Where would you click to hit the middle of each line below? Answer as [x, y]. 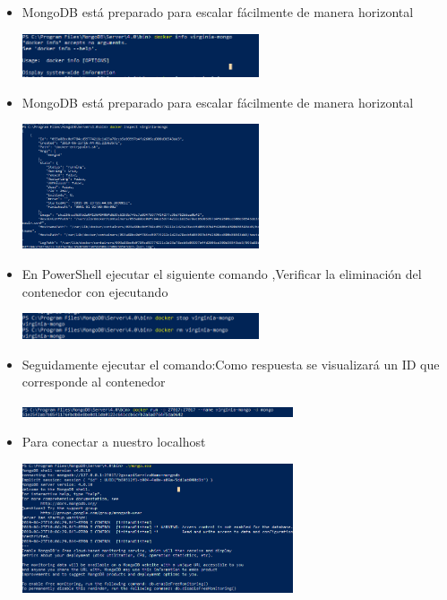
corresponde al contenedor [94, 382]
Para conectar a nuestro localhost [114, 442]
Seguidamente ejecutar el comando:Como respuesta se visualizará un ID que [231, 364]
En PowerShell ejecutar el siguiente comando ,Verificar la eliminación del [222, 273]
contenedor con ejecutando [95, 291]
